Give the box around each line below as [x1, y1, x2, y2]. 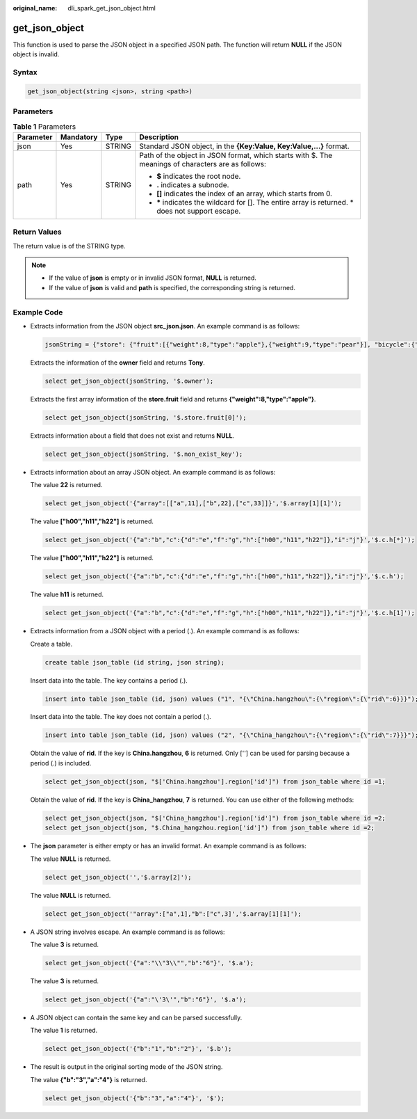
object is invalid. [13, 50, 60, 58]
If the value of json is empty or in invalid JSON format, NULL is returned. [49, 273, 257, 282]
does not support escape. [156, 206, 241, 216]
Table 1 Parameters [13, 122, 76, 132]
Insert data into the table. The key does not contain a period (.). [30, 713, 211, 721]
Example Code [13, 307, 63, 317]
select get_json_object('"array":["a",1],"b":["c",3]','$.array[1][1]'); [44, 910, 302, 918]
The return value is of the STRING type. [13, 241, 126, 250]
